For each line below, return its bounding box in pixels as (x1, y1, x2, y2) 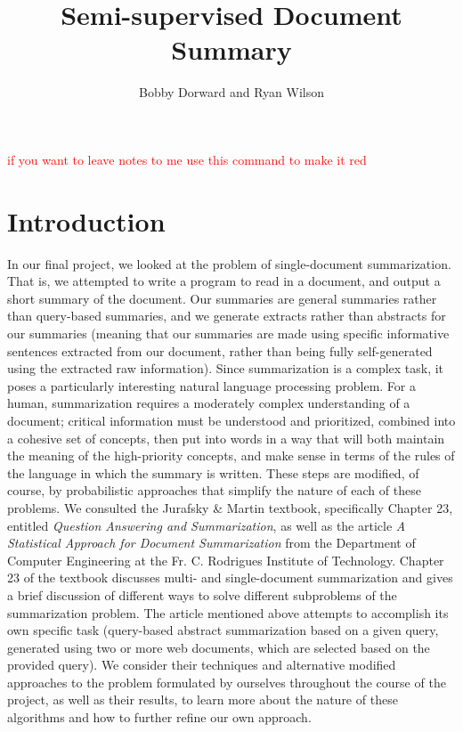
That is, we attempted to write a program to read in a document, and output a (7, 272, 441, 290)
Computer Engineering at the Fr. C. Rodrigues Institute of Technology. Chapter (7, 550, 444, 569)
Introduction (7, 202, 166, 239)
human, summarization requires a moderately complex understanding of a (7, 394, 410, 412)
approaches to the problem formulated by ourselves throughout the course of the (7, 672, 446, 691)
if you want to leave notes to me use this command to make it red (7, 150, 367, 168)
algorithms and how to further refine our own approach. (7, 708, 312, 727)
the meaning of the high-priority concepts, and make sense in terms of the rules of (7, 446, 455, 465)
